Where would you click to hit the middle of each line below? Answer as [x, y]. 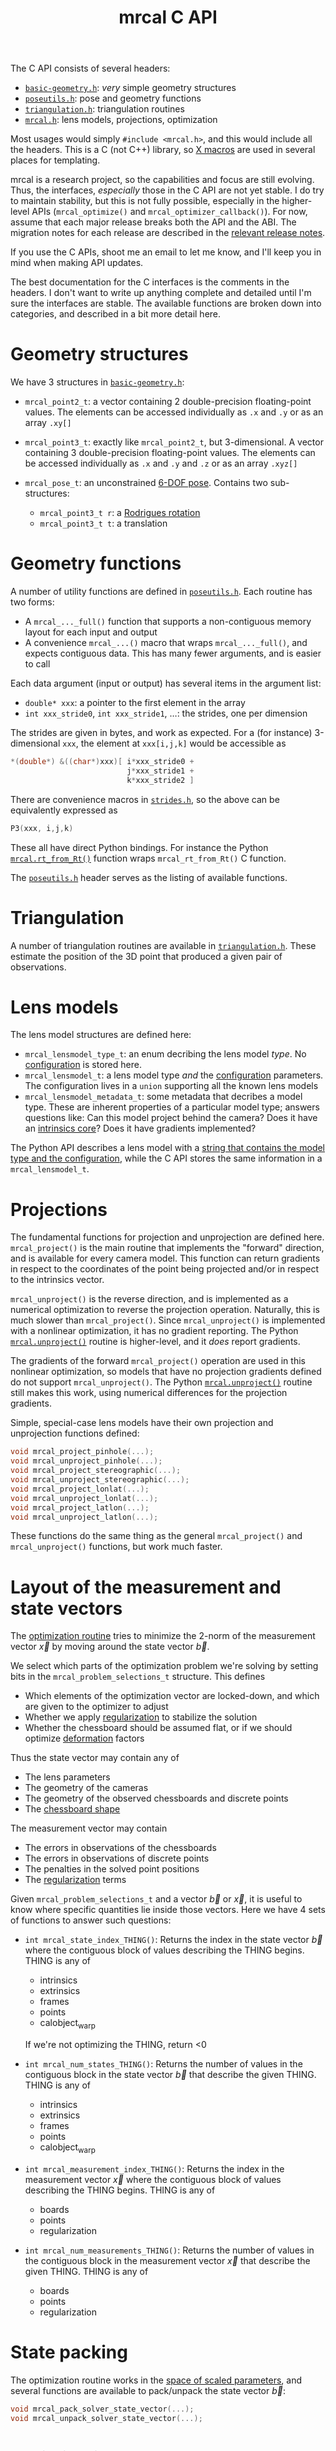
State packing [69, 2352]
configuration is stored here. [83, 1065]
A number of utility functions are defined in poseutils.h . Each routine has [161, 592]
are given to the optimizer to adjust [96, 1707]
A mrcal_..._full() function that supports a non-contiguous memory [168, 622]
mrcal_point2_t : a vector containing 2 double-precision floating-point [168, 402]
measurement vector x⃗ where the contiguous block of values [153, 2179]
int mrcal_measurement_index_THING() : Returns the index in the [154, 2168]
